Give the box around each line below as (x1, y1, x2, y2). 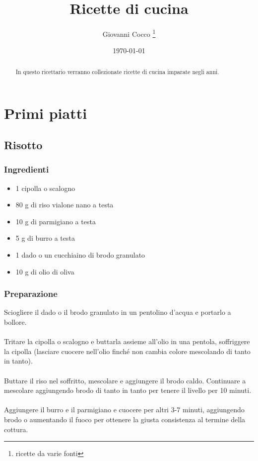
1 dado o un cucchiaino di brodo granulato (15, 249, 145, 260)
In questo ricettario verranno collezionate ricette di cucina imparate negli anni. (15, 67, 219, 76)
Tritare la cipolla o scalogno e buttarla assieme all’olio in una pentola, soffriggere (4, 336, 250, 347)
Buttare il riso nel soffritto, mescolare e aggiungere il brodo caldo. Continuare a (4, 375, 246, 385)
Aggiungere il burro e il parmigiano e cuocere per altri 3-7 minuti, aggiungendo (4, 404, 245, 415)
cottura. (4, 424, 28, 434)
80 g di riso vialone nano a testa (15, 199, 114, 210)
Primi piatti (4, 103, 87, 123)
